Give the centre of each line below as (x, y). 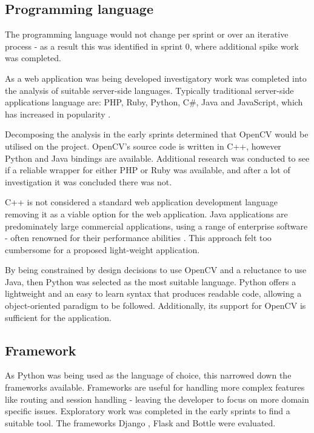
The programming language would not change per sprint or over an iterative (147, 34)
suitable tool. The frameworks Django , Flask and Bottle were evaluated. (140, 422)
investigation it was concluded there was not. (89, 181)
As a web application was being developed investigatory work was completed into (156, 78)
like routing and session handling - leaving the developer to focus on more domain (157, 399)
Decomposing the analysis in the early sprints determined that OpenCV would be (157, 134)
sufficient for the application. (58, 317)
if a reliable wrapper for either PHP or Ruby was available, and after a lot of (148, 170)
